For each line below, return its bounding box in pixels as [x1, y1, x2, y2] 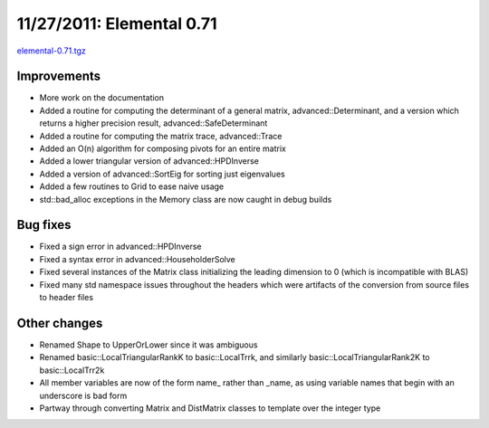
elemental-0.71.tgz [16, 45, 86, 56]
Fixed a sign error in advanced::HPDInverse [39, 241, 203, 252]
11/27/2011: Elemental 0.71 [16, 14, 217, 33]
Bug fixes [16, 217, 72, 233]
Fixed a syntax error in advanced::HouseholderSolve [39, 253, 235, 264]
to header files [39, 292, 94, 303]
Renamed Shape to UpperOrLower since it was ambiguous [39, 339, 258, 350]
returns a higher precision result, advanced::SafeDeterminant [39, 118, 268, 128]
